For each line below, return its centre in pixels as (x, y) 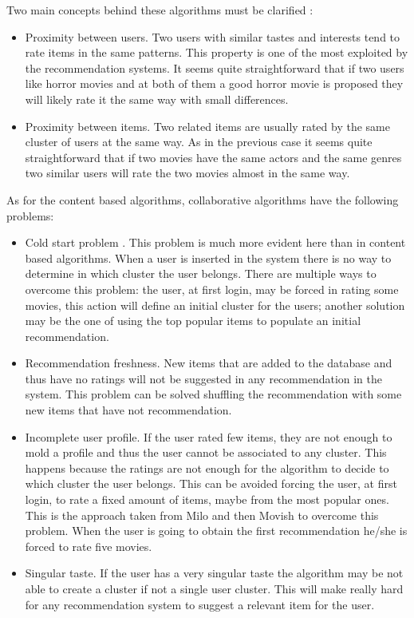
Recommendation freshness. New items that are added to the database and (209, 363)
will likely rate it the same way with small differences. (157, 99)
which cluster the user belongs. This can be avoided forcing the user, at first (211, 483)
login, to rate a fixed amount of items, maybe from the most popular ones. (207, 499)
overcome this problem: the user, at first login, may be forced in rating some (212, 289)
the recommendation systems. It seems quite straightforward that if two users (215, 67)
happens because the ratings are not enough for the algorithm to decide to (207, 467)
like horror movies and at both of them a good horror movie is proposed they (214, 83)
